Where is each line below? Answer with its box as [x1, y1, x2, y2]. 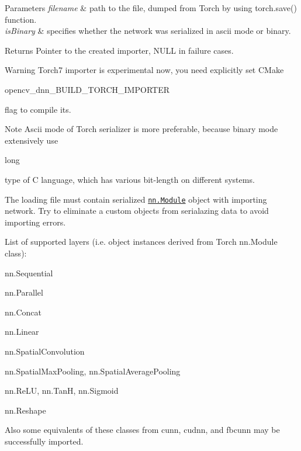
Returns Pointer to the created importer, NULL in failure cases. [5, 44, 234, 56]
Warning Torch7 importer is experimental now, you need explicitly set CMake [5, 64, 284, 76]
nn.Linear [5, 325, 39, 338]
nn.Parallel [5, 286, 43, 299]
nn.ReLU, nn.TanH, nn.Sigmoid [5, 384, 119, 397]
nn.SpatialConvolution [5, 345, 85, 357]
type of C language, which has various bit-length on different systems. [5, 173, 255, 185]
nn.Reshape [5, 404, 46, 416]
